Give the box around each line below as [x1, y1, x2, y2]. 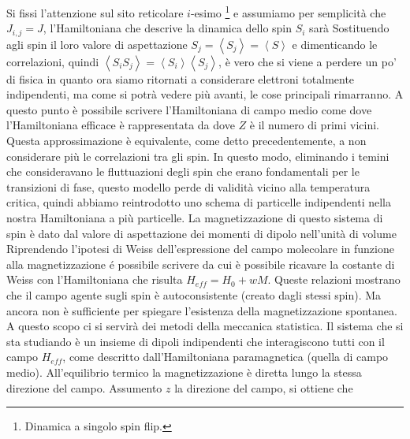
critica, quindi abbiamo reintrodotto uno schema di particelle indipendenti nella [6, 194, 391, 210]
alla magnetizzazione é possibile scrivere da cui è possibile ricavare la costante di [6, 255, 395, 272]
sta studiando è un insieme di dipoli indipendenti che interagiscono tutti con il [6, 333, 385, 349]
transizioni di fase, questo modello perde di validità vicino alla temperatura [6, 178, 371, 195]
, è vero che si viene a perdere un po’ [218, 53, 397, 69]
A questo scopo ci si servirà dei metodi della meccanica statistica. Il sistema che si [6, 318, 404, 334]
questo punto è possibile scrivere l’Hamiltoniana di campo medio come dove [6, 101, 372, 117]
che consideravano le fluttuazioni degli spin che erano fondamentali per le [6, 163, 360, 180]
